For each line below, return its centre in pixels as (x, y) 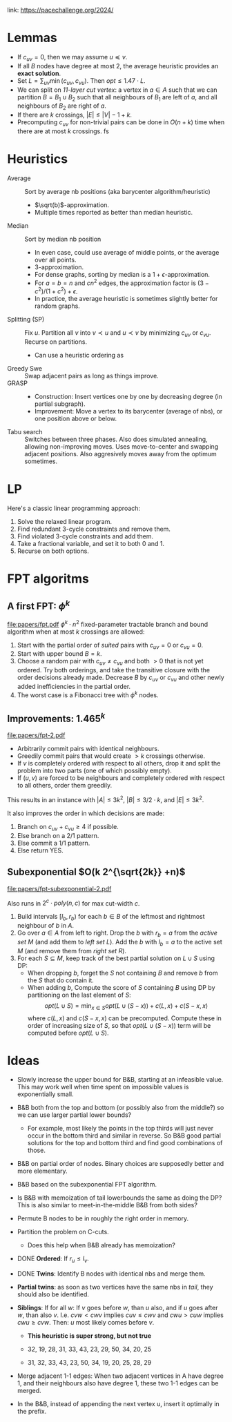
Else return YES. (40, 850)
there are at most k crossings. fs (63, 131)
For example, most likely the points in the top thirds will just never (120, 1129)
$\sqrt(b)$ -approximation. (71, 205)
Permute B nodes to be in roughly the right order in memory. (103, 1218)
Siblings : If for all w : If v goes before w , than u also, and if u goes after (117, 1308)
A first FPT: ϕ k (39, 605)
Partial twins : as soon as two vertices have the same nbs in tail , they (115, 1287)
